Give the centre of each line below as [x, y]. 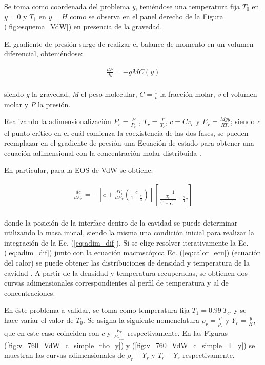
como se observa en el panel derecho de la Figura [147, 16]
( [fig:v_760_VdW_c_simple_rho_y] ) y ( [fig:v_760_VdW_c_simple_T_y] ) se [130, 345]
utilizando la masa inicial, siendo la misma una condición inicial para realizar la [129, 232]
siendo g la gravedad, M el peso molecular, [71, 94]
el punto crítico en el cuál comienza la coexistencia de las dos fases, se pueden [126, 133]
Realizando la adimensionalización [58, 121]
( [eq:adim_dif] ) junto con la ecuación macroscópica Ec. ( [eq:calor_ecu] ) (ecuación [133, 252]
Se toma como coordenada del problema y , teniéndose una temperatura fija [122, 6]
